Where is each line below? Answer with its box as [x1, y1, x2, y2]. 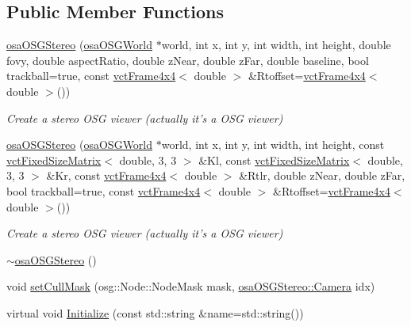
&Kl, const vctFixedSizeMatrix [198, 151, 350, 168]
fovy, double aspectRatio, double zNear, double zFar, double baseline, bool [6, 51, 369, 68]
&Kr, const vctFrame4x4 [46, 167, 167, 184]
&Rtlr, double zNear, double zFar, [239, 167, 405, 184]
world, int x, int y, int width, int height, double [161, 36, 391, 53]
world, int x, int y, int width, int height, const [161, 136, 385, 153]
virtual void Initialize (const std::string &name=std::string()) [6, 304, 304, 321]
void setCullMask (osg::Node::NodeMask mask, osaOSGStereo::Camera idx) [6, 278, 375, 295]
